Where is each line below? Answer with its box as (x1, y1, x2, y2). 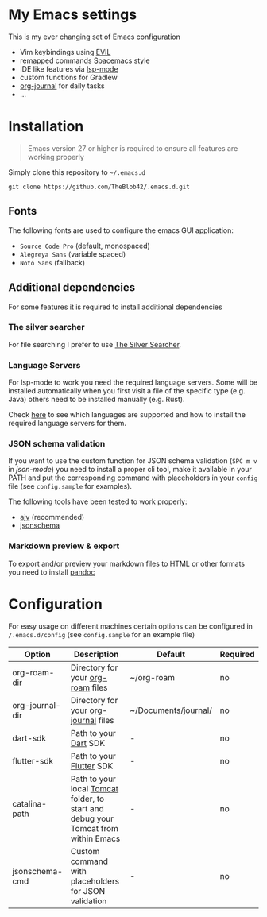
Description (73, 648, 119, 660)
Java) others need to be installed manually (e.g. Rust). (8, 395, 185, 404)
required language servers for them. (8, 419, 127, 428)
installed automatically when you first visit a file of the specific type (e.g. (8, 386, 246, 396)
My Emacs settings (8, 6, 137, 24)
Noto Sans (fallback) (19, 257, 86, 267)
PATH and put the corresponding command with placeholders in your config (8, 473, 258, 482)
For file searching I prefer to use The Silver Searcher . (8, 339, 181, 349)
